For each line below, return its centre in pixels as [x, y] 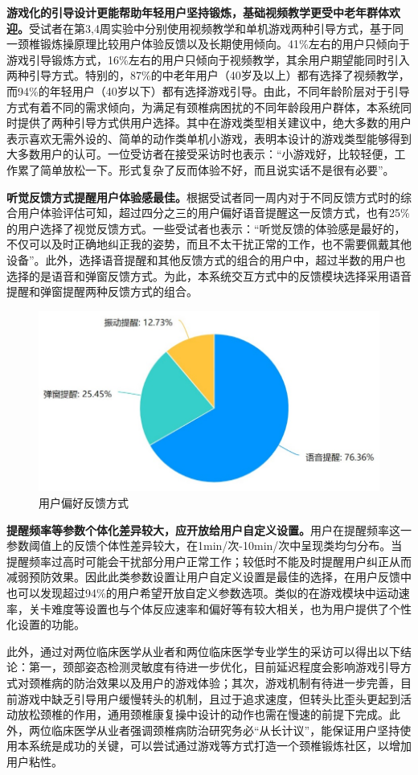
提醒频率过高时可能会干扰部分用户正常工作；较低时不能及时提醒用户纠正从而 [209, 561]
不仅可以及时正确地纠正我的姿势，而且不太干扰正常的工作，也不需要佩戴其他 [209, 244]
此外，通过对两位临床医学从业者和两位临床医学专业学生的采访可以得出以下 [203, 651]
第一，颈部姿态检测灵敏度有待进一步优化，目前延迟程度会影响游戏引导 [214, 667]
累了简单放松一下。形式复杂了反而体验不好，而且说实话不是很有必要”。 [206, 169]
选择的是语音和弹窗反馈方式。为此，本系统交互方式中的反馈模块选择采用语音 [209, 275]
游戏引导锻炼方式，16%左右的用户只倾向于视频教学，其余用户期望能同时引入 [208, 59]
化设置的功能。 [46, 624]
